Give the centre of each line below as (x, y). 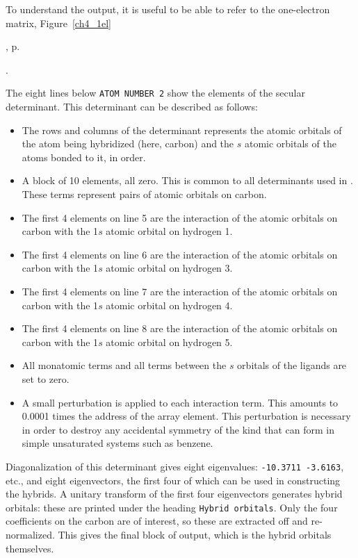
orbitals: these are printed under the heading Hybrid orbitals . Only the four (172, 507)
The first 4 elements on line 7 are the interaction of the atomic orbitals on (180, 291)
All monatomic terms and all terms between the (124, 365)
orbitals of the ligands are (292, 365)
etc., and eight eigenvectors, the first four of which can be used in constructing (173, 480)
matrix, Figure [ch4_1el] (58, 23)
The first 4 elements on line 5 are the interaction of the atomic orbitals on (180, 217)
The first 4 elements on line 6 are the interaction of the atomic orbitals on (180, 254)
